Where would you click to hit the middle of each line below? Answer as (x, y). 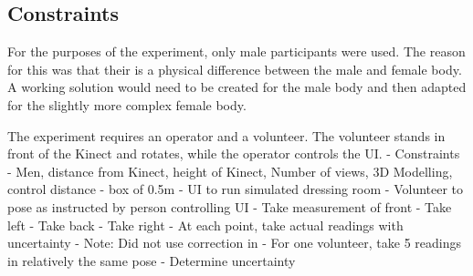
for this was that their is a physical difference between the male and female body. (235, 69)
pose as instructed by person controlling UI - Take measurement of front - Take (230, 206)
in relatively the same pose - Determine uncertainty (152, 260)
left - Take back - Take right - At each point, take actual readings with (205, 225)
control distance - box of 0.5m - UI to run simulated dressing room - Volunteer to (236, 189)
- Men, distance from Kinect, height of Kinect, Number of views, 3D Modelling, (230, 171)
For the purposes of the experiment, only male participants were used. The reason (236, 51)
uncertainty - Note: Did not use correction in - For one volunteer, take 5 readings (234, 243)
